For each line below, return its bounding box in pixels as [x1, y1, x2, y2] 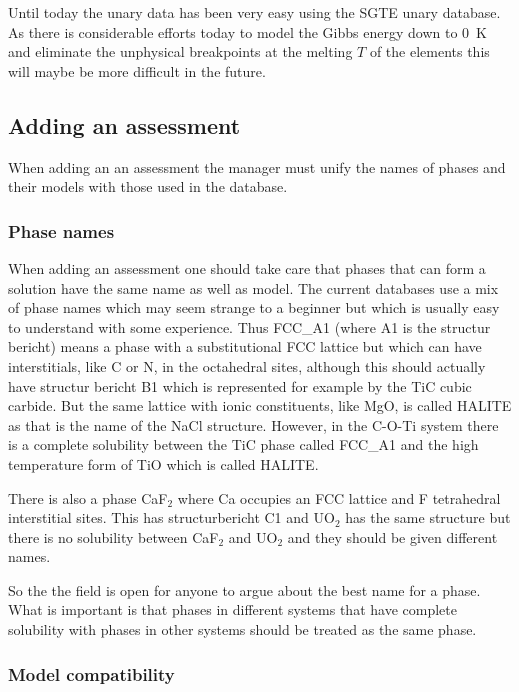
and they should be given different [287, 526, 498, 547]
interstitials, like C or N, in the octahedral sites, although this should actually [8, 355, 486, 376]
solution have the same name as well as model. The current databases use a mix [8, 277, 499, 298]
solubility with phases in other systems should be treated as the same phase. [8, 619, 477, 640]
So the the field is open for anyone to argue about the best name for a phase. [8, 579, 481, 600]
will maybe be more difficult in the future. [8, 60, 266, 81]
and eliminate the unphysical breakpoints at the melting [8, 41, 353, 62]
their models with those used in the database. [8, 176, 288, 197]
